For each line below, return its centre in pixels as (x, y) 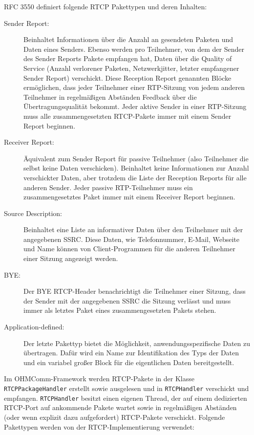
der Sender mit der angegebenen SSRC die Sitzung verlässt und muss (127, 300)
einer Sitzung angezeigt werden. (71, 258)
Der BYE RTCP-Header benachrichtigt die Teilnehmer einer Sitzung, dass (135, 291)
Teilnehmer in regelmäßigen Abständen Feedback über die (110, 97)
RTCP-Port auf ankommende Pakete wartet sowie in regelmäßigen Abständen (120, 407)
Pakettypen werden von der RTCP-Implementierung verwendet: (99, 426)
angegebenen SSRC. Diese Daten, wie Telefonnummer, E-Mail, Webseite (131, 239)
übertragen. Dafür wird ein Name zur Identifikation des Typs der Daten (131, 353)
